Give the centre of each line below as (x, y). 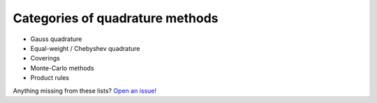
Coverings (45, 58)
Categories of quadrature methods (116, 18)
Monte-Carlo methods (62, 68)
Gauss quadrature (56, 39)
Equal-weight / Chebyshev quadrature (85, 48)
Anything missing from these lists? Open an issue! (85, 90)
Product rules (50, 78)
